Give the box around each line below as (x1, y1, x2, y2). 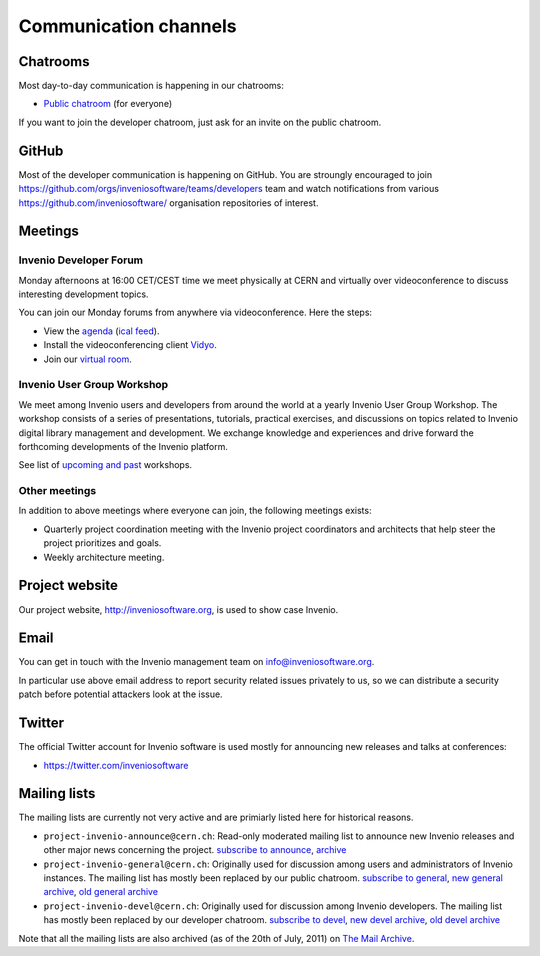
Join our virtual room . (43, 353, 132, 365)
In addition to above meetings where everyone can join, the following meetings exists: (18, 505, 372, 517)
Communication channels (18, 15, 237, 37)
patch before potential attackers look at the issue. (18, 688, 224, 700)
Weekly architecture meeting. (43, 551, 165, 563)
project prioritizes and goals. (43, 537, 162, 549)
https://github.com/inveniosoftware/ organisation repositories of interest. (18, 196, 319, 209)
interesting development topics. (18, 288, 149, 300)
